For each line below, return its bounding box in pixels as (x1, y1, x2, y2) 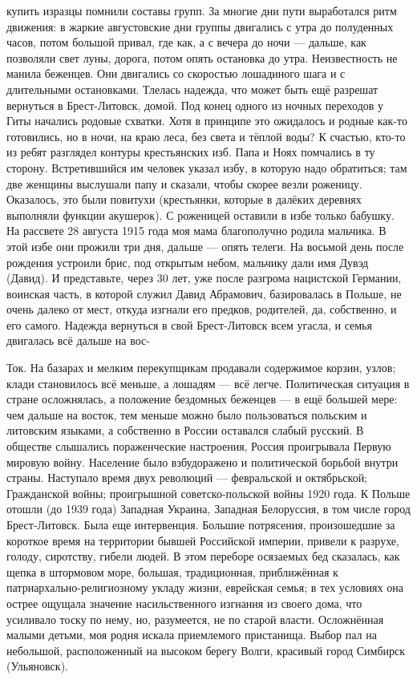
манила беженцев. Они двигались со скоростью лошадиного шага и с (6, 65, 346, 82)
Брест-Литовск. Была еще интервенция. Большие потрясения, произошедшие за (6, 516, 395, 532)
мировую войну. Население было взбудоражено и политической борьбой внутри (6, 453, 399, 470)
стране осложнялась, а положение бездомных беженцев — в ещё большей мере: (6, 391, 398, 407)
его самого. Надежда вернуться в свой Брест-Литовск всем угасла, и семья (6, 316, 372, 333)
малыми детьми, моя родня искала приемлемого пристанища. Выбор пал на (6, 626, 377, 643)
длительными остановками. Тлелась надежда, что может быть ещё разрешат (6, 80, 379, 97)
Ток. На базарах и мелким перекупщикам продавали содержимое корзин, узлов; (6, 359, 396, 376)
